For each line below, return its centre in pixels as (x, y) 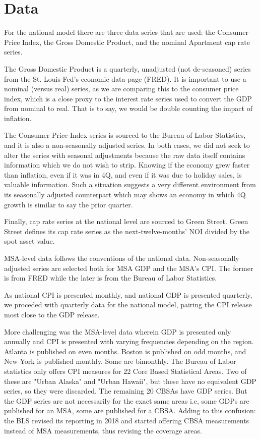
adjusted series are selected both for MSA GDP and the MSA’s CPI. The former (129, 268)
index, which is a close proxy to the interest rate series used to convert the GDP (128, 98)
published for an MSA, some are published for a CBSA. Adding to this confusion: (130, 410)
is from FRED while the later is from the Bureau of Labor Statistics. (111, 278)
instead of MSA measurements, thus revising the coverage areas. (103, 430)
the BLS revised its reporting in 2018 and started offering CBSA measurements (127, 420)
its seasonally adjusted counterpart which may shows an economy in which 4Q (125, 195)
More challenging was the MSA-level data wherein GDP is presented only (118, 331)
